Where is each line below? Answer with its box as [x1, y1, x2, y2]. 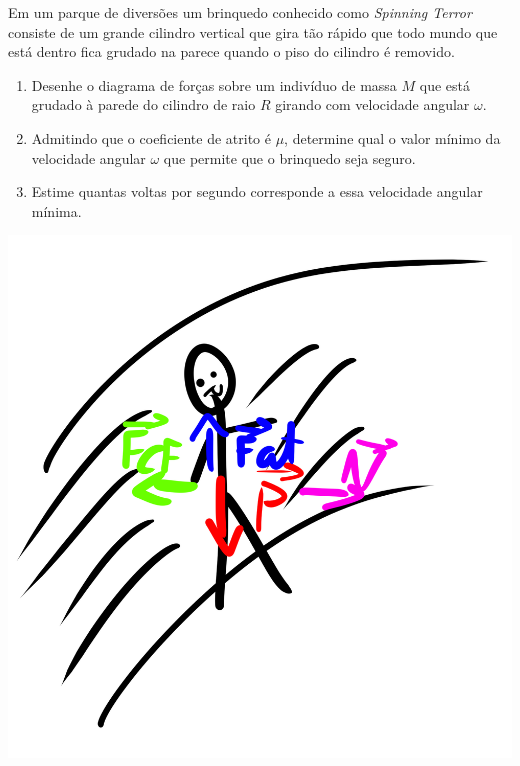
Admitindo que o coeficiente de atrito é [31, 127, 271, 148]
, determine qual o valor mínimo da [284, 127, 501, 148]
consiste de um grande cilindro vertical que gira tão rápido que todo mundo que [8, 21, 498, 42]
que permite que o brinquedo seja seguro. [163, 147, 416, 168]
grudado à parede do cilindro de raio [31, 94, 256, 115]
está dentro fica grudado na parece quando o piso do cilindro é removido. [8, 41, 455, 62]
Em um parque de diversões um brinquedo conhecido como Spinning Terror [8, 2, 472, 22]
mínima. [31, 200, 82, 221]
